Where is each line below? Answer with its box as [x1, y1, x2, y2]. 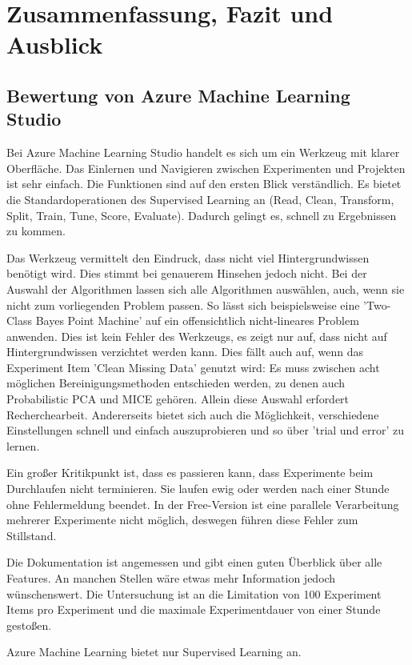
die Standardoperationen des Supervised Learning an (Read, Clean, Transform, [6, 190, 394, 207]
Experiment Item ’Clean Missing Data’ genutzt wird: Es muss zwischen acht [6, 359, 380, 375]
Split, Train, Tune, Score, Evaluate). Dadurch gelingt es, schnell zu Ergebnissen [6, 206, 397, 223]
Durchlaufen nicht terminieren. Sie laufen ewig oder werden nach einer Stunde [6, 480, 390, 497]
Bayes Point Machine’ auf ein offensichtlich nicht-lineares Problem [35, 312, 359, 329]
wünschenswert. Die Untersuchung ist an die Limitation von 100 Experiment [6, 585, 382, 602]
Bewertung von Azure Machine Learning [6, 82, 350, 107]
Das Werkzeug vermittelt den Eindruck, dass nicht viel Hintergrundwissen [6, 249, 370, 266]
